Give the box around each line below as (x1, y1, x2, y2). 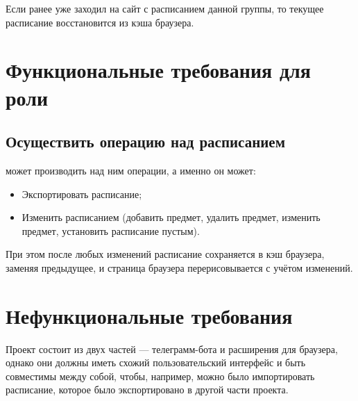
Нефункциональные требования (6, 301, 293, 329)
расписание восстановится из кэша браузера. (6, 15, 194, 29)
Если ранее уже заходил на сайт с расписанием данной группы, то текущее (6, 1, 324, 15)
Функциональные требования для (6, 56, 311, 84)
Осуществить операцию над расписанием (6, 131, 285, 152)
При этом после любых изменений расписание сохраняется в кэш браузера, (6, 247, 325, 261)
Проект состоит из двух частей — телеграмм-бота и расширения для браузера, (6, 341, 338, 356)
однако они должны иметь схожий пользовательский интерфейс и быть (6, 355, 306, 370)
